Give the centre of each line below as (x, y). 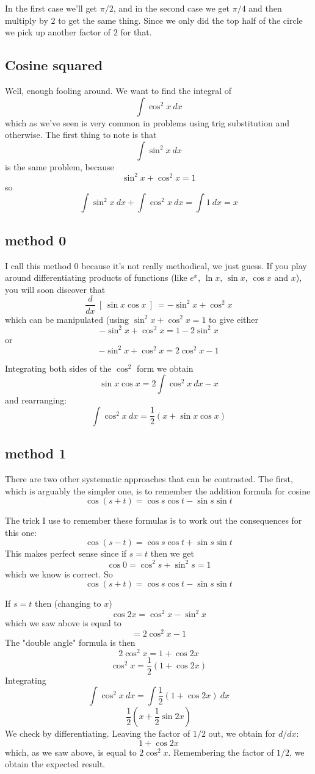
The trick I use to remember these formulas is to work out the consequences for (154, 520)
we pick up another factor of (58, 32)
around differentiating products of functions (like (96, 277)
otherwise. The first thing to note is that (81, 135)
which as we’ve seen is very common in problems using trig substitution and (147, 122)
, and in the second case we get (171, 8)
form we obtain (165, 368)
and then (265, 8)
